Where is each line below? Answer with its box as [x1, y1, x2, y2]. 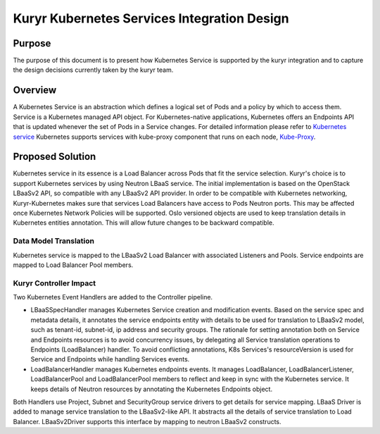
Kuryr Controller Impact [13, 278, 96, 288]
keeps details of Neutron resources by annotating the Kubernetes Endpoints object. [30, 385, 273, 393]
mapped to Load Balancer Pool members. [13, 261, 134, 269]
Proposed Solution [13, 151, 96, 163]
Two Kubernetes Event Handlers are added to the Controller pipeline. [13, 293, 213, 302]
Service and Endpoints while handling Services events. [30, 355, 190, 364]
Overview [13, 85, 57, 97]
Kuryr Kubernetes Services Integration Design [13, 11, 289, 26]
